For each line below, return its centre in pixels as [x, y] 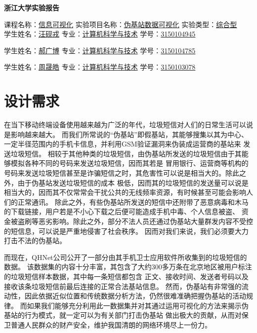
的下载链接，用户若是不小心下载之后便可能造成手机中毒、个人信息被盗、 [122, 211]
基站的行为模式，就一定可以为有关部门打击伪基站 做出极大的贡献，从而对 [123, 315]
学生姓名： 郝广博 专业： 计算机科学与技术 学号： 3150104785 [100, 50]
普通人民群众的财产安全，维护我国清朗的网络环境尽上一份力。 [111, 324]
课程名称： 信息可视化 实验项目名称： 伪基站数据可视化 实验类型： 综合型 [121, 24]
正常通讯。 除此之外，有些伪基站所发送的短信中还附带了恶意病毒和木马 [133, 202]
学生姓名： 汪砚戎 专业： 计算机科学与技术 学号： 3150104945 [100, 34]
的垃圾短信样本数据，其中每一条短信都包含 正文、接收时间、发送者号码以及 [126, 276]
